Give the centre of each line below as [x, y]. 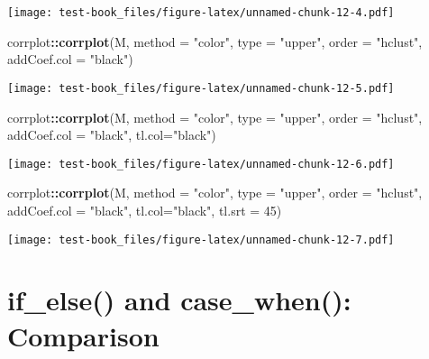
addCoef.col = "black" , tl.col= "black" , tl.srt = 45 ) [145, 210]
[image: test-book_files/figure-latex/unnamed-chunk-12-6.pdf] [201, 164]
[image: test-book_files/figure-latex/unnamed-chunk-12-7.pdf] [201, 239]
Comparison [83, 335]
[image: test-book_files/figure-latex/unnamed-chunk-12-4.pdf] [201, 13]
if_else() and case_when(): [179, 300]
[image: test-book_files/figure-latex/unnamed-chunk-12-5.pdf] [201, 88]
